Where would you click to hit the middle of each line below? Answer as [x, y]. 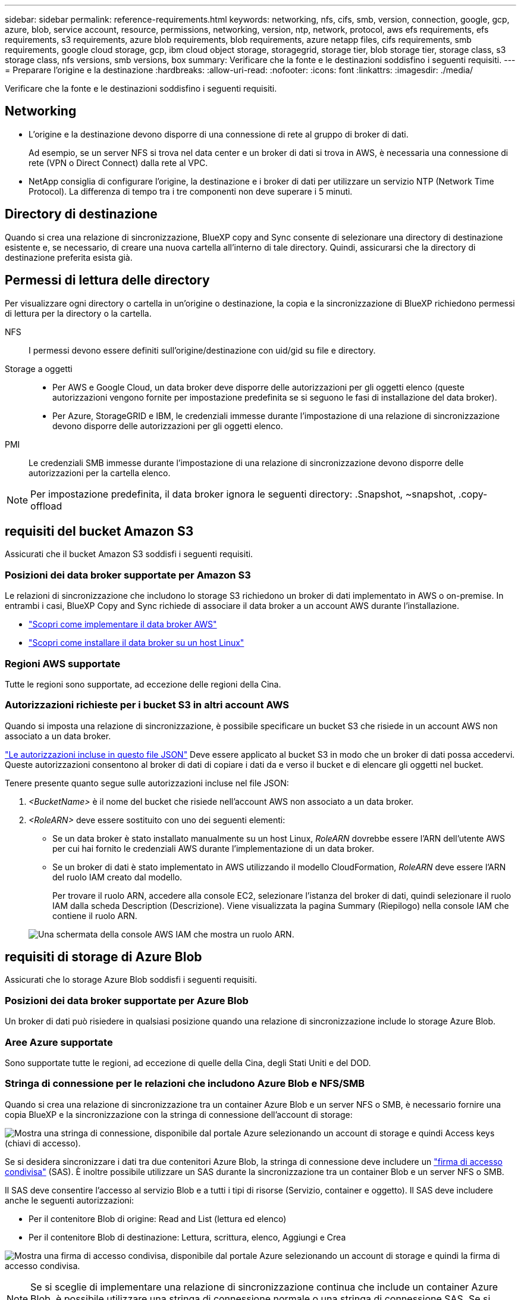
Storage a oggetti [39, 368]
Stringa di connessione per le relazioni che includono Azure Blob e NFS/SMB [185, 1084]
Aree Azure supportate [59, 1042]
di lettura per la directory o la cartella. [78, 313]
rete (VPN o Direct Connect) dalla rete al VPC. [118, 162]
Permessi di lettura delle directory [107, 280]
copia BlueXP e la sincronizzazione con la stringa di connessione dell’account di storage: [179, 1114]
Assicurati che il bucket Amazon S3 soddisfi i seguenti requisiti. [129, 554]
